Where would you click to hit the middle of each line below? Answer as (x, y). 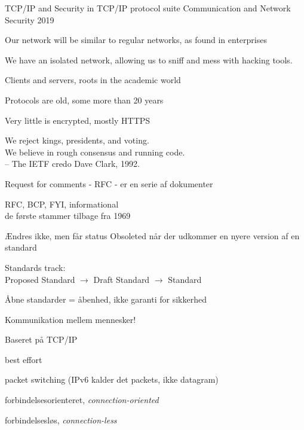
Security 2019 (30, 19)
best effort (24, 359)
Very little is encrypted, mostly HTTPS (78, 120)
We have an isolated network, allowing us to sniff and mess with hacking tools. (149, 60)
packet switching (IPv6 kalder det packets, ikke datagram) (112, 379)
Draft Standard (122, 279)
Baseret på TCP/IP (41, 339)
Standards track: (35, 267)
